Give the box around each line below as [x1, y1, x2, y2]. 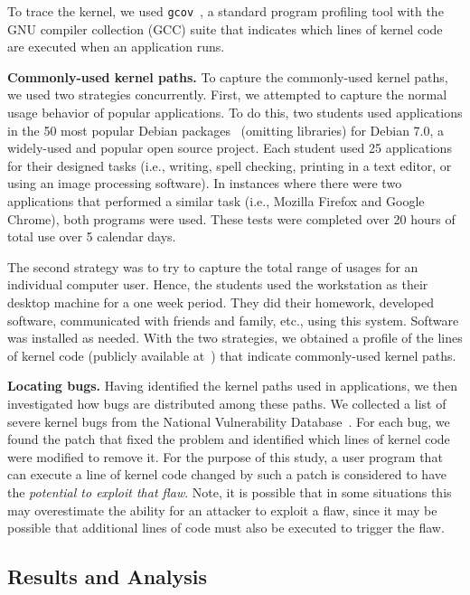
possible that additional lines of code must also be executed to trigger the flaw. [7, 518, 445, 537]
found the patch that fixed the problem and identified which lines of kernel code [7, 430, 450, 449]
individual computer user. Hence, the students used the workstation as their [7, 275, 428, 294]
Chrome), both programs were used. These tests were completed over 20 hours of [7, 209, 456, 228]
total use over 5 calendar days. [7, 227, 176, 246]
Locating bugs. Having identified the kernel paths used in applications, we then [7, 376, 458, 395]
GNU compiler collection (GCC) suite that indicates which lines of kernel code [7, 19, 443, 38]
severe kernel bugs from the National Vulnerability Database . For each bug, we [7, 411, 450, 430]
